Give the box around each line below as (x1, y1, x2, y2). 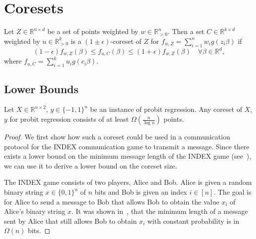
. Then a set (168, 26, 205, 36)
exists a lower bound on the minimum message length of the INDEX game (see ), (4, 151, 252, 161)
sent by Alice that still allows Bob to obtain (4, 215, 137, 226)
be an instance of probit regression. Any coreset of (90, 104, 242, 114)
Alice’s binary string (4, 206, 65, 216)
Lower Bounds (4, 81, 79, 96)
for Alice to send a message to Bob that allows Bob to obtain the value (4, 196, 219, 206)
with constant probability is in (147, 215, 239, 226)
